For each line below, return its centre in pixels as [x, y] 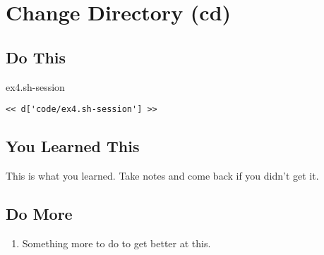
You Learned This [73, 146]
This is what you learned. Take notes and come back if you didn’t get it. [162, 176]
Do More [39, 214]
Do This [36, 57]
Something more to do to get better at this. [116, 243]
